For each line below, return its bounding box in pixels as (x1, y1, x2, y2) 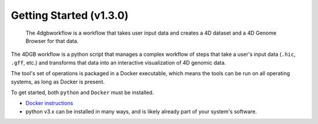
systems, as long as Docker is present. (11, 78, 105, 85)
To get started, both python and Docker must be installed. (11, 89, 154, 96)
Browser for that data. (25, 37, 79, 44)
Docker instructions (25, 100, 74, 107)
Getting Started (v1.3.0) (11, 9, 129, 22)
